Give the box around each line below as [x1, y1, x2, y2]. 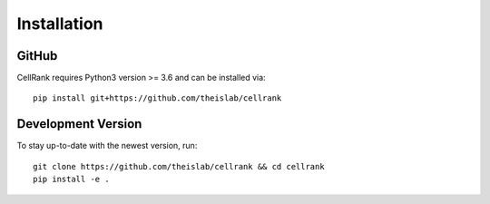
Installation [16, 14, 103, 34]
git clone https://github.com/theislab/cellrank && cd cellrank [33, 161, 326, 171]
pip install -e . [33, 174, 110, 185]
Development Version [16, 116, 142, 131]
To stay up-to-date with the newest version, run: [16, 141, 198, 151]
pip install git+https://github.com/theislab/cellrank [33, 93, 282, 103]
